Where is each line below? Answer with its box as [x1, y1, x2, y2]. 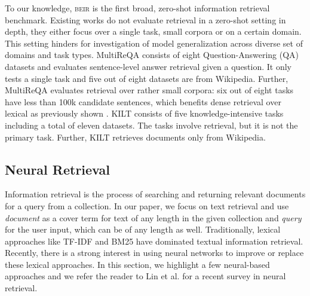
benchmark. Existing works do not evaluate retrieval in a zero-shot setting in [5, 13, 286, 26]
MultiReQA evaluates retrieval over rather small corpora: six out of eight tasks [5, 84, 294, 96]
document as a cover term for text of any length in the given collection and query [5, 211, 302, 224]
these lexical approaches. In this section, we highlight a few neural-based [5, 258, 270, 270]
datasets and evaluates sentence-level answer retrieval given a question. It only [5, 60, 292, 72]
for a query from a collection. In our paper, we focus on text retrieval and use [5, 199, 289, 212]
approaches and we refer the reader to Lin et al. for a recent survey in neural [5, 270, 286, 282]
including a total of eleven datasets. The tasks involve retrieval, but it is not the [5, 118, 298, 131]
